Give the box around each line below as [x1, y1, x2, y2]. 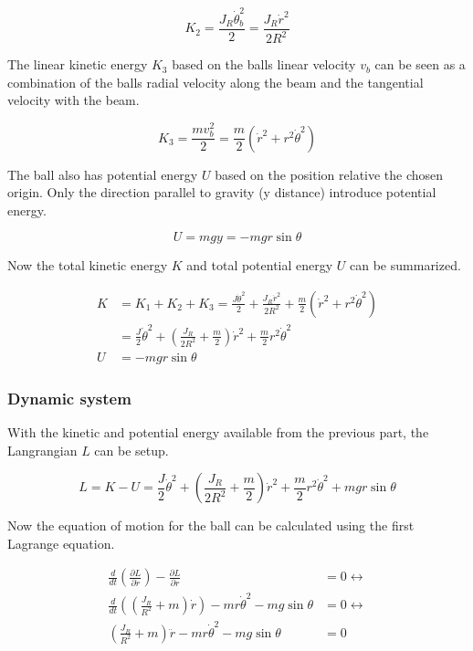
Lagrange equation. [7, 533, 115, 552]
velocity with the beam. [7, 90, 140, 110]
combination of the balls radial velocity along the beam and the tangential [7, 72, 424, 91]
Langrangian [7, 440, 78, 459]
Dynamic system [7, 386, 131, 409]
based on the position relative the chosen [215, 164, 444, 184]
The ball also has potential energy [7, 164, 198, 184]
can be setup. [94, 440, 169, 459]
